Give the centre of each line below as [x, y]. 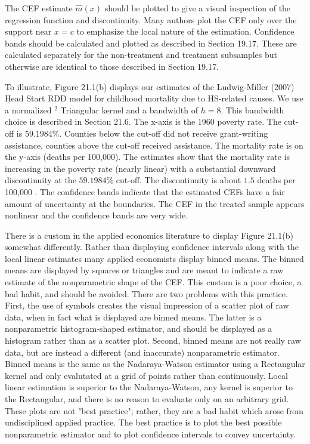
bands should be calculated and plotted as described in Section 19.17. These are [151, 43]
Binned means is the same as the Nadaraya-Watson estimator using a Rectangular [155, 364]
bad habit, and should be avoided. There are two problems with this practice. [146, 293]
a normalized [28, 110]
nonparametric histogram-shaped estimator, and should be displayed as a [139, 329]
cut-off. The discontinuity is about [179, 180]
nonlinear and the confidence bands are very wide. [97, 215]
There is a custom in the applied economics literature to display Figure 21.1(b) [149, 235]
